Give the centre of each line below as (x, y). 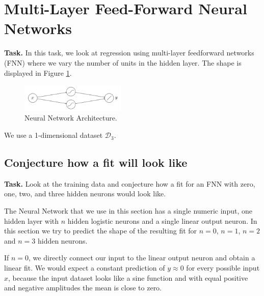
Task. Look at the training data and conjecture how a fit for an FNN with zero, (130, 183)
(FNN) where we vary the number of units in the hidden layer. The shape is (123, 62)
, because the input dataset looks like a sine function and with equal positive (128, 277)
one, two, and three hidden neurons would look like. (85, 194)
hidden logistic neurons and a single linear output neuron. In (162, 220)
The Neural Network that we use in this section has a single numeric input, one (128, 211)
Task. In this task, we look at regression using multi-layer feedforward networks (129, 53)
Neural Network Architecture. (71, 118)
